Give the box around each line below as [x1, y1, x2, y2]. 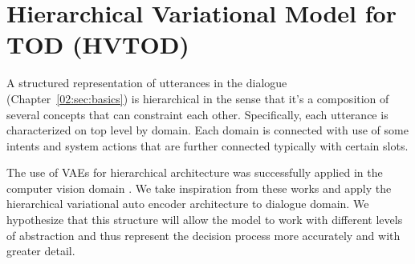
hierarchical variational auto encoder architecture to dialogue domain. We [6, 195, 369, 212]
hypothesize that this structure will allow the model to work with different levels [6, 211, 403, 228]
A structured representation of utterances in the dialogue [6, 74, 287, 91]
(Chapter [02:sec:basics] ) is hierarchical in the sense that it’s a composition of [6, 90, 389, 106]
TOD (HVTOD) [6, 28, 189, 61]
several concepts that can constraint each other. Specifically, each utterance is [6, 106, 389, 122]
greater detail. [6, 242, 75, 259]
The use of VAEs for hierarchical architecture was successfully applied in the [6, 164, 383, 181]
